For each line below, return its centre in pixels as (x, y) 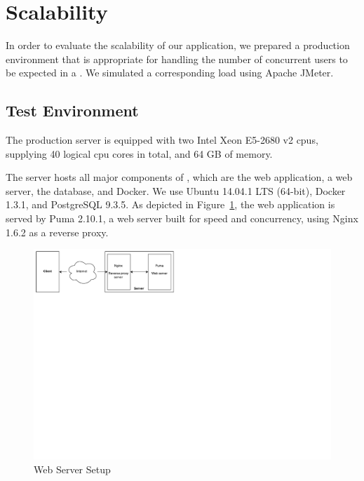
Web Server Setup (72, 469)
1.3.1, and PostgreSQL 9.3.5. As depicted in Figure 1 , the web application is (170, 204)
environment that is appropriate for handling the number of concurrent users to (177, 59)
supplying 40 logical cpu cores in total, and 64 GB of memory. (139, 153)
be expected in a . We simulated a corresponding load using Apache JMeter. (170, 73)
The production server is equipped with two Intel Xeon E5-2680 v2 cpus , (162, 140)
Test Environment (72, 110)
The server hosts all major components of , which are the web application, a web (179, 177)
